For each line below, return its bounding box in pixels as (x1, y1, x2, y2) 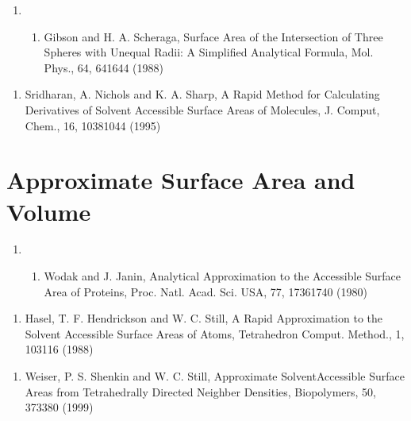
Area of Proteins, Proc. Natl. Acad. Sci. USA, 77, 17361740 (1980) (44, 283, 367, 299)
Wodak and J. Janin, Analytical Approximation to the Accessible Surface (44, 268, 401, 284)
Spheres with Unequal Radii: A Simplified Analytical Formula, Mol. (44, 44, 374, 60)
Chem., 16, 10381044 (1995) (25, 117, 161, 133)
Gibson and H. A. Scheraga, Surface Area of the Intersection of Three (44, 28, 383, 44)
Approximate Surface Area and (6, 164, 355, 196)
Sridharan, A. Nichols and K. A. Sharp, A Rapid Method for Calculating (25, 86, 380, 102)
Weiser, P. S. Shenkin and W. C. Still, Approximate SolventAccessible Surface (25, 368, 405, 384)
